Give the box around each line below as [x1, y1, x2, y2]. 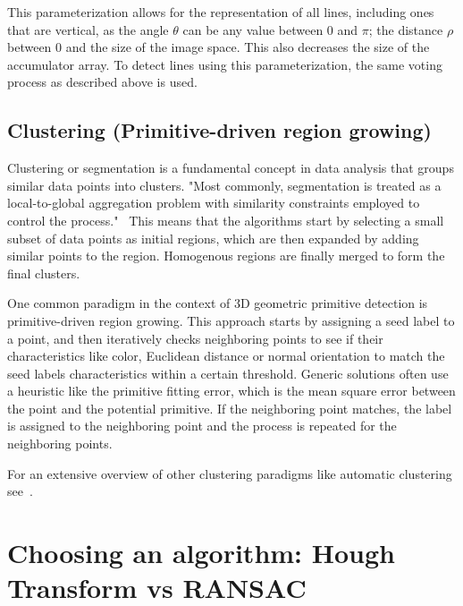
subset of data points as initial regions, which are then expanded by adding [7, 228, 419, 247]
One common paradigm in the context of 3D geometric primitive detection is [7, 294, 428, 312]
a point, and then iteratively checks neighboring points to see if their [7, 329, 383, 347]
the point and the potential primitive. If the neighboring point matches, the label [7, 398, 452, 417]
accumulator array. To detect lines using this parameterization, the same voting [7, 55, 442, 73]
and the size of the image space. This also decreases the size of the [65, 38, 430, 56]
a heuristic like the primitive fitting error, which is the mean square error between [7, 381, 456, 400]
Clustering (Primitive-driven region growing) [7, 116, 432, 144]
